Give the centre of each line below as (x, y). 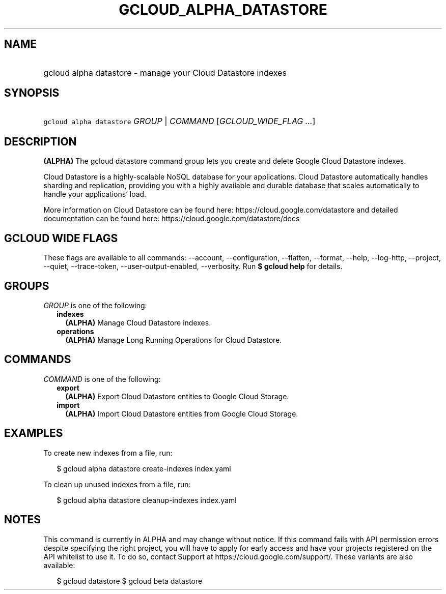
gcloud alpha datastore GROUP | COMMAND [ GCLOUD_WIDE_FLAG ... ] (179, 121)
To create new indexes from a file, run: (108, 453)
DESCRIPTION (40, 141)
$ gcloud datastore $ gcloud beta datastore (130, 581)
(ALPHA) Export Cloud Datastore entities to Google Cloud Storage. (177, 396)
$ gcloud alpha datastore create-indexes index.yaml (144, 468)
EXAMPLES (34, 433)
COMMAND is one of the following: (102, 379)
